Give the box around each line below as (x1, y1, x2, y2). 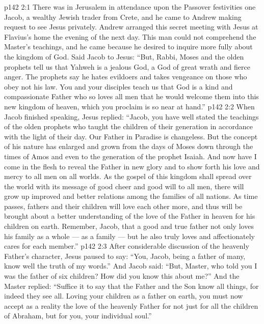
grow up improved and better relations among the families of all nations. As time (4, 191, 258, 201)
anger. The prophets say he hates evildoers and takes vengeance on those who (4, 71, 247, 82)
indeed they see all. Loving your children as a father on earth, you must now (4, 290, 243, 301)
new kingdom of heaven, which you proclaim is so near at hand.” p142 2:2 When (4, 101, 255, 111)
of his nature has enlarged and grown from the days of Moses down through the (4, 141, 253, 152)
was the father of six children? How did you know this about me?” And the (4, 271, 240, 281)
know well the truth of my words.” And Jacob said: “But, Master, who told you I (4, 260, 257, 271)
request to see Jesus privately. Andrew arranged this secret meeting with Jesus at (4, 21, 258, 32)
